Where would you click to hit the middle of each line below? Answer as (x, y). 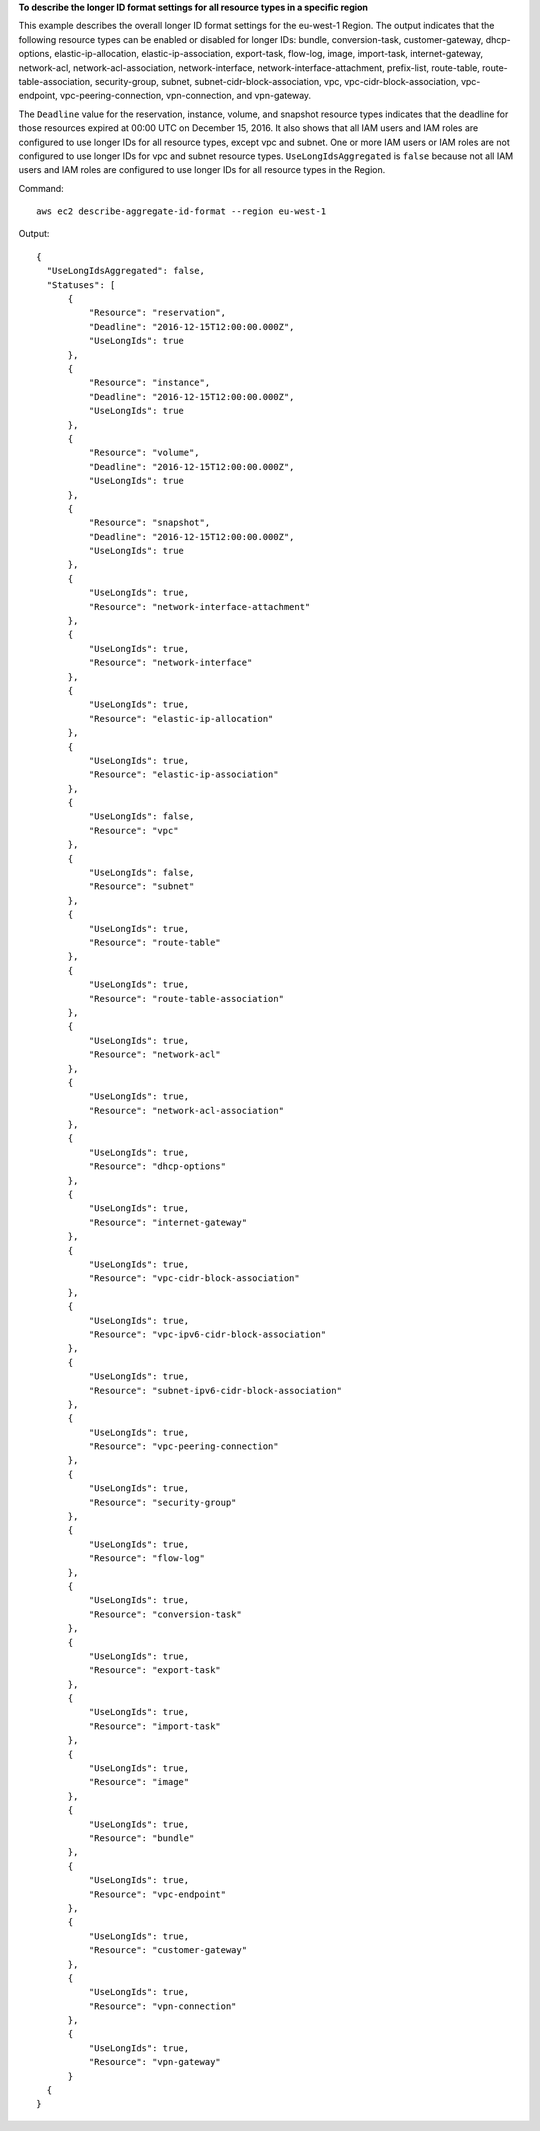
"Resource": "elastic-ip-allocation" (181, 718)
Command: (41, 188)
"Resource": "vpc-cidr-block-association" (194, 1278)
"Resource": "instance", (149, 383)
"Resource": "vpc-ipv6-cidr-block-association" (207, 1334)
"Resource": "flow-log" (146, 1558)
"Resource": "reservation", (157, 313)
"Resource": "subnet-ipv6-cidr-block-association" (215, 1390)
